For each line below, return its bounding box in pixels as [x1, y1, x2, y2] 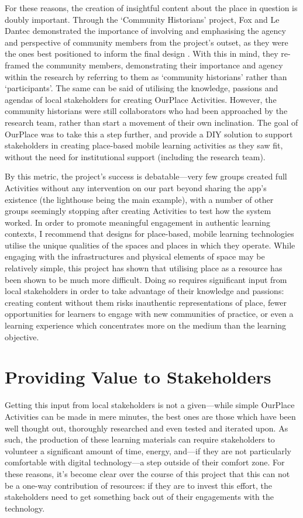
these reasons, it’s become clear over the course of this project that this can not [5, 467, 290, 479]
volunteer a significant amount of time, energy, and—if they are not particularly [5, 444, 291, 457]
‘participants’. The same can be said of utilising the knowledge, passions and [5, 82, 278, 94]
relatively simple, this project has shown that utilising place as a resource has [5, 262, 283, 274]
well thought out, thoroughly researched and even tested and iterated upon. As [5, 422, 288, 434]
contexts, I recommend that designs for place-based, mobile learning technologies [5, 227, 294, 240]
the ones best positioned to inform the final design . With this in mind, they [5, 47, 278, 60]
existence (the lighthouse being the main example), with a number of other [5, 193, 274, 205]
